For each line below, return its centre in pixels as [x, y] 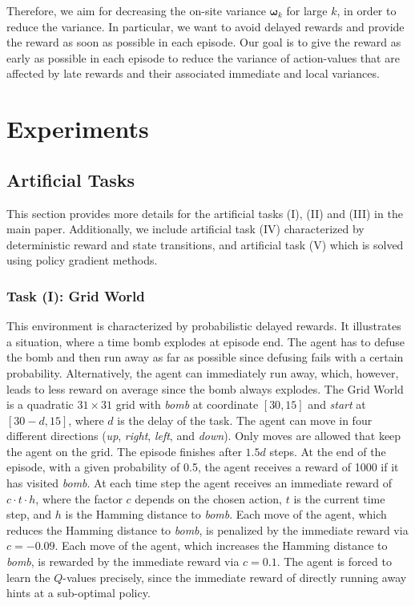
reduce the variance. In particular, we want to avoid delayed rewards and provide [205, 26]
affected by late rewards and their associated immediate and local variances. [193, 73]
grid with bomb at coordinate [187, 404]
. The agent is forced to [334, 562]
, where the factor [79, 498]
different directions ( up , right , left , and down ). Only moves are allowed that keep [204, 436]
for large [307, 10]
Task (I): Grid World [76, 295]
